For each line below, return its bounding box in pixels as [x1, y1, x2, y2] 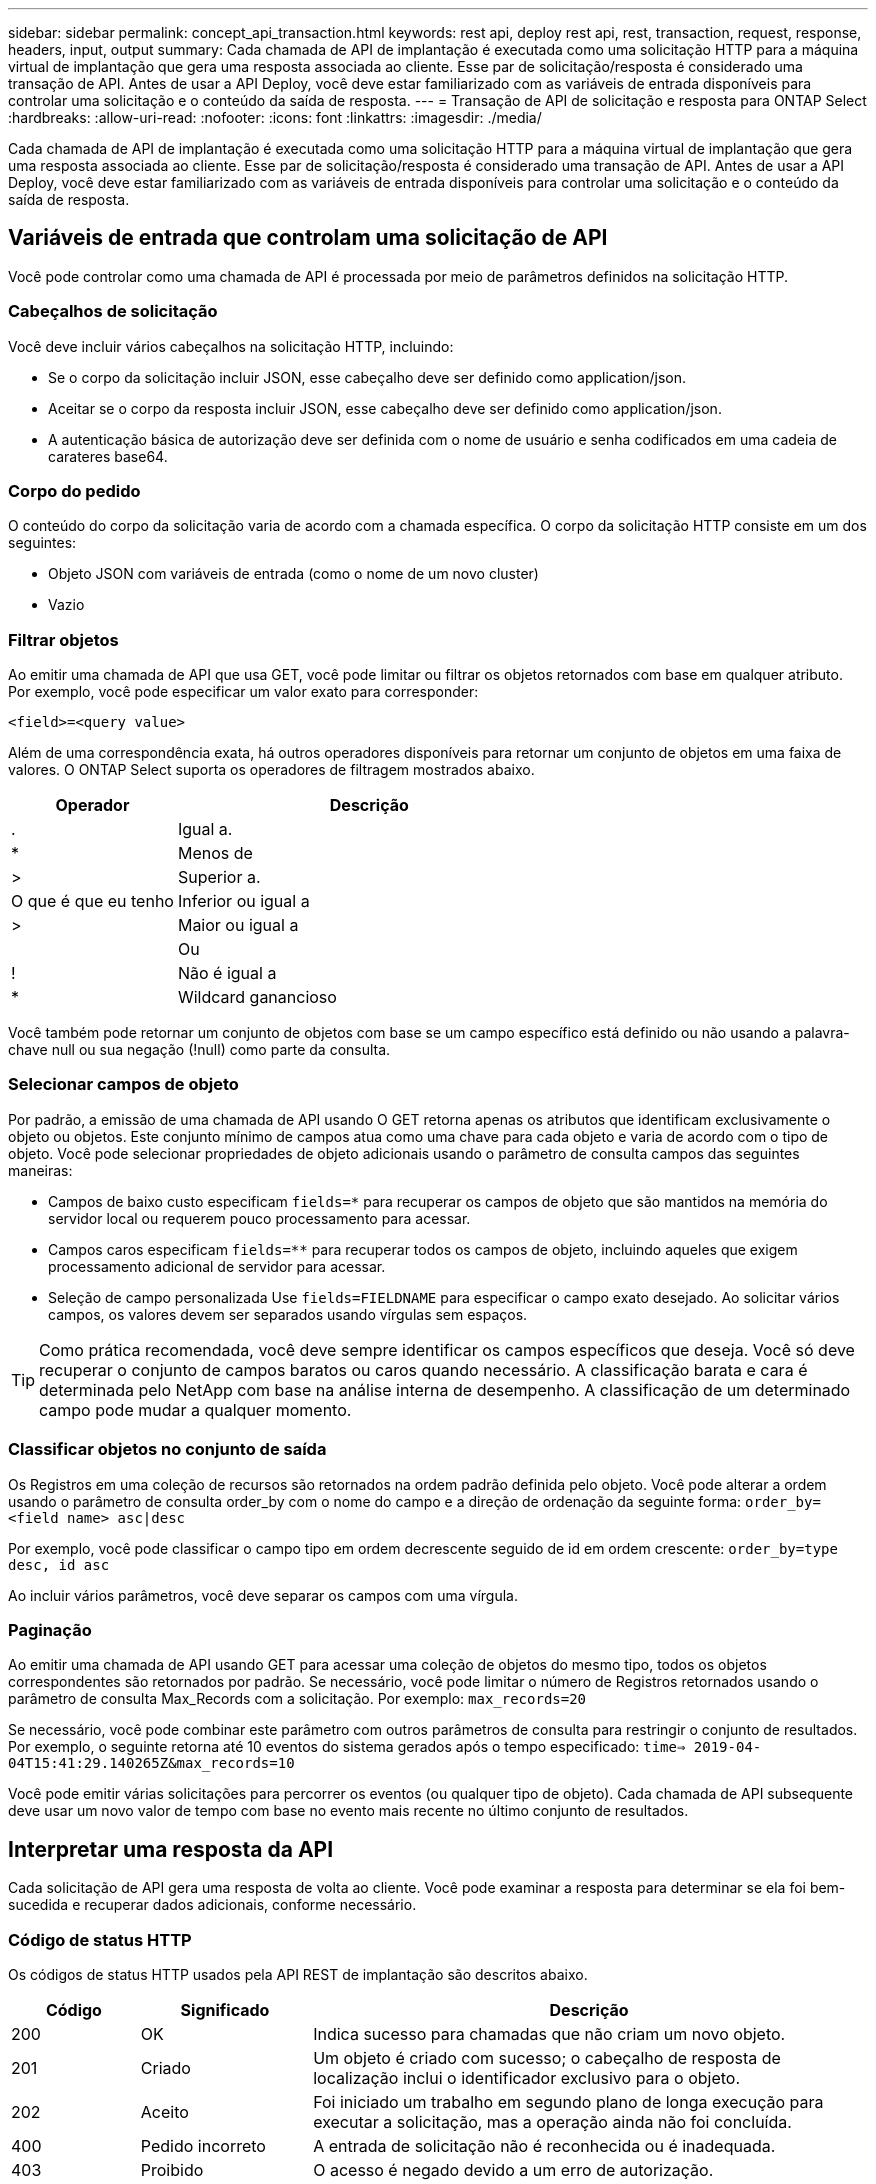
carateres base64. [48, 447, 168, 465]
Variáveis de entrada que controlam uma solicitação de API [8, 225, 608, 251]
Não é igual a [177, 963, 277, 984]
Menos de [177, 843, 253, 864]
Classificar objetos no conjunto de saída [8, 1439, 327, 1460]
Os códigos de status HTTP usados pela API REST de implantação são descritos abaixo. [8, 1965, 588, 1983]
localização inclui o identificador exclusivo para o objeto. [313, 2067, 741, 2088]
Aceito [140, 2101, 189, 2122]
